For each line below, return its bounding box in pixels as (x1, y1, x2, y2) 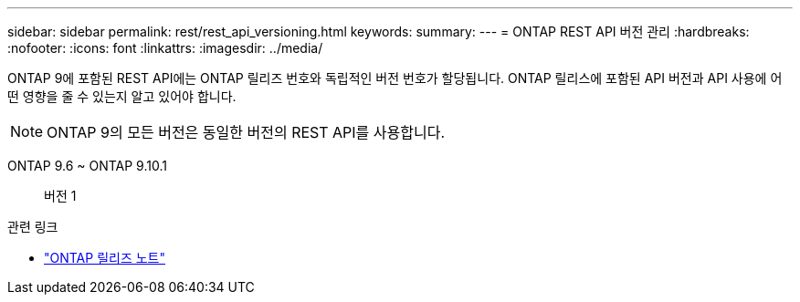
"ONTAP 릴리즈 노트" (44, 250, 166, 266)
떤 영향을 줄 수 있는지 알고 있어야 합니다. (7, 89, 237, 104)
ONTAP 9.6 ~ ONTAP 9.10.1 (7, 158, 167, 173)
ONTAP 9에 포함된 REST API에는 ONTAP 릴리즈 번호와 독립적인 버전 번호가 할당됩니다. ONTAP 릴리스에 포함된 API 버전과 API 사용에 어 (7, 70, 783, 86)
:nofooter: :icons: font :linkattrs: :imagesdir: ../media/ (7, 40, 323, 56)
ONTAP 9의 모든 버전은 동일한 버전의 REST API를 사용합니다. (47, 123, 446, 141)
